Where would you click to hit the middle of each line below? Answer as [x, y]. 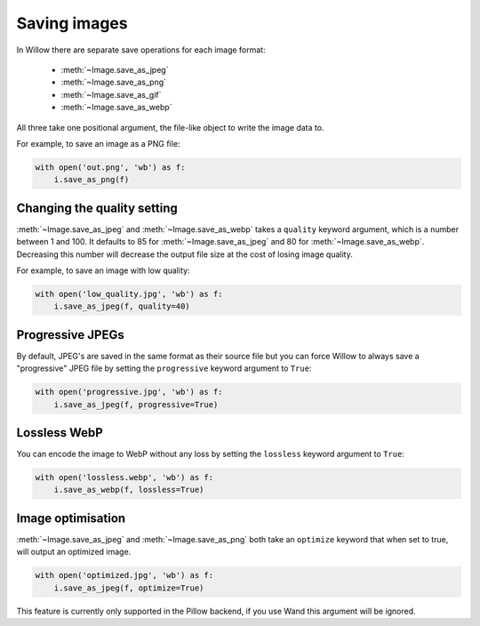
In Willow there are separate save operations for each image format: [141, 50]
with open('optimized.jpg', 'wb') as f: [124, 575]
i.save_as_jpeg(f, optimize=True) [129, 588]
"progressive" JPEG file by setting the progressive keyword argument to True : [164, 368]
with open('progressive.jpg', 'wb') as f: [129, 392]
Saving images [72, 23]
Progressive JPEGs [70, 335]
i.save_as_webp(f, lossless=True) [129, 490]
